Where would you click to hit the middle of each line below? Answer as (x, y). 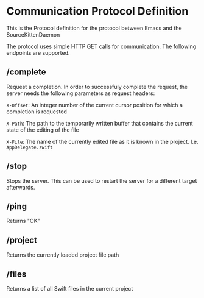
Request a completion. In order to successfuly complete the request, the (97, 87)
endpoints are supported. (38, 52)
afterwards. (21, 187)
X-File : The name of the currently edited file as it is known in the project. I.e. (102, 141)
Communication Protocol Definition (97, 11)
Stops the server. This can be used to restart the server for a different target (102, 180)
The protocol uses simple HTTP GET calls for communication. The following (101, 46)
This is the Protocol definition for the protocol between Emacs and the (94, 28)
